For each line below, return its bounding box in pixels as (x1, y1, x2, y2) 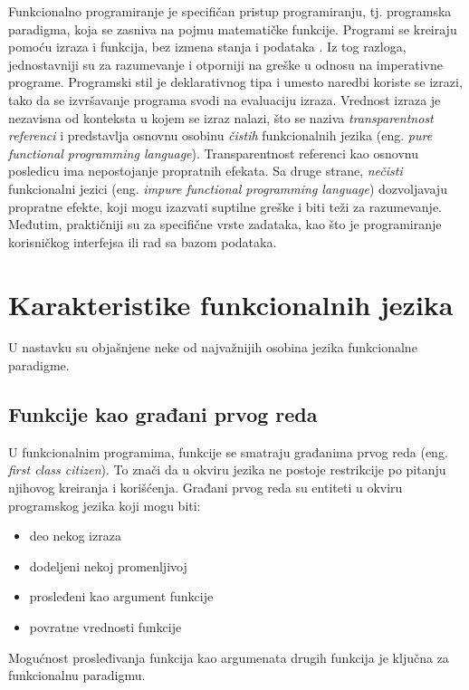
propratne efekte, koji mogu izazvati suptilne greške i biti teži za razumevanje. (8, 196, 443, 216)
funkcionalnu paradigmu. (8, 666, 146, 685)
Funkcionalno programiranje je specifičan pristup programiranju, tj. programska (8, 2, 452, 20)
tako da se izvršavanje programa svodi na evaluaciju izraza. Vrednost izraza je (8, 90, 441, 109)
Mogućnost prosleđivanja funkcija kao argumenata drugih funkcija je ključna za (8, 647, 449, 666)
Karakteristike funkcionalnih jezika (8, 285, 454, 322)
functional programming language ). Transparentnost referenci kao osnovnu (8, 143, 419, 162)
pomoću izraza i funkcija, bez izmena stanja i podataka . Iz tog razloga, (8, 37, 407, 56)
